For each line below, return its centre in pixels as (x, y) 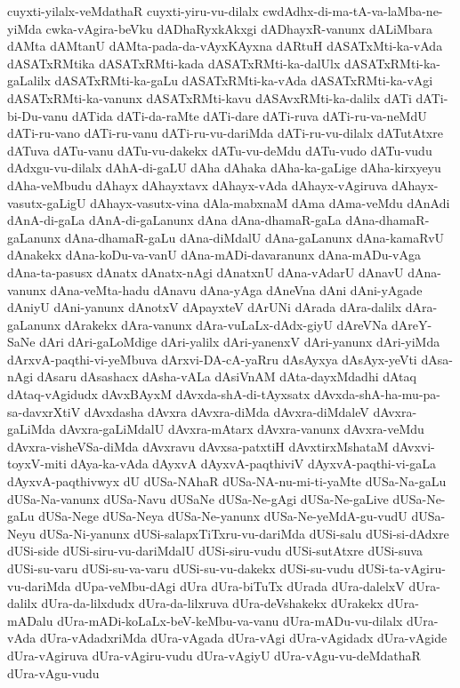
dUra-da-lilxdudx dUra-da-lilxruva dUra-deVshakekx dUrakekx (212, 603)
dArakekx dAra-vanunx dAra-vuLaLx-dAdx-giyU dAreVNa (226, 324)
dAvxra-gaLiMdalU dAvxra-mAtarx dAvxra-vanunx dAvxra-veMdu (242, 429)
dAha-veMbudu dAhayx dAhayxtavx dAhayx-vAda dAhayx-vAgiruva (198, 184)
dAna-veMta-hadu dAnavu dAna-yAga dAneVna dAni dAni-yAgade (236, 289)
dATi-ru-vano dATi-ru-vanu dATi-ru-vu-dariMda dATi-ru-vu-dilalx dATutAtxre (225, 133)
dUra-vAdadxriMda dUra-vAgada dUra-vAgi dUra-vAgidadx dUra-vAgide (243, 638)
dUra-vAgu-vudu (53, 672)
